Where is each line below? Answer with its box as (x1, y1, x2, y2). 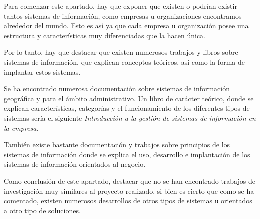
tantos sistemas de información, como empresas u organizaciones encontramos (4, 10, 242, 21)
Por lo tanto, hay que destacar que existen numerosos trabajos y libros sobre (4, 47, 238, 57)
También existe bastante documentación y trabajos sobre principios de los (4, 139, 230, 150)
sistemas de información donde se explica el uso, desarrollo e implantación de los (4, 149, 250, 159)
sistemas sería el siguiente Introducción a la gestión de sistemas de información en (4, 112, 256, 123)
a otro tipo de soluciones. (4, 205, 81, 215)
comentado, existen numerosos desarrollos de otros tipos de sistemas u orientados (4, 195, 252, 206)
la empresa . (4, 122, 39, 133)
